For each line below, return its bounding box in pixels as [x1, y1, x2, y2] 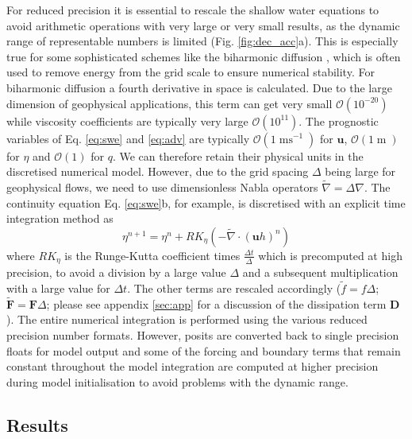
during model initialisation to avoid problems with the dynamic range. [6, 373, 348, 390]
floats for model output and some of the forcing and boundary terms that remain [6, 342, 401, 359]
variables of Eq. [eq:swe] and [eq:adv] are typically [6, 130, 250, 146]
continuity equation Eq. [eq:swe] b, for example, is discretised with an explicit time [6, 194, 406, 211]
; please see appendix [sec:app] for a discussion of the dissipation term [46, 295, 387, 312]
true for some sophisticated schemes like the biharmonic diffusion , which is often [6, 48, 401, 64]
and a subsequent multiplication [242, 264, 399, 281]
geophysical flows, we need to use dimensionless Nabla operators [6, 178, 318, 195]
